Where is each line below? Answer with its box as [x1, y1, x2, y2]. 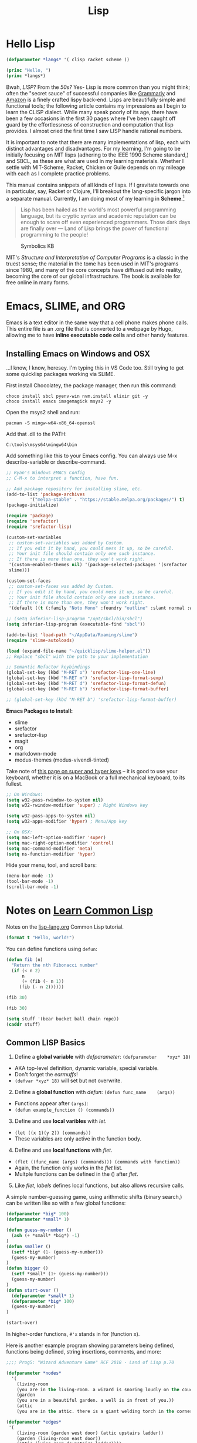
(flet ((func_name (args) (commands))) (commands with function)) [14, 1159, 181, 1165]
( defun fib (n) [6, 956, 43, 963]
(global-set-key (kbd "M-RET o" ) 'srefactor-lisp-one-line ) [6, 670, 157, 676]
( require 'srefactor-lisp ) [6, 524, 72, 530]
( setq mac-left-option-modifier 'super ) [6, 834, 107, 840]
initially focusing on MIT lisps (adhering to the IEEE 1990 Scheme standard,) [6, 151, 189, 158]
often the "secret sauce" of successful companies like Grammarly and [6, 89, 176, 97]
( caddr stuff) [6, 1021, 41, 1028]
